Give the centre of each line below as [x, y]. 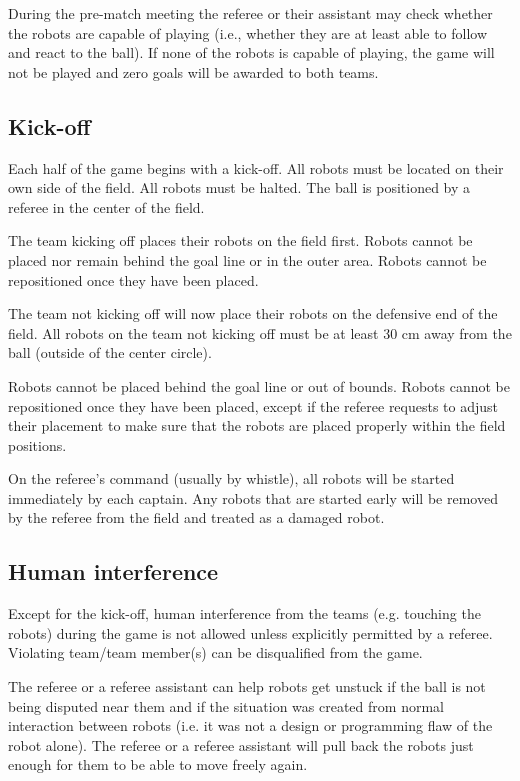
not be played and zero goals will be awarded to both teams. [193, 71]
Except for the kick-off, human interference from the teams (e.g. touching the [244, 613]
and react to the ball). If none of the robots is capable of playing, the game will [251, 52]
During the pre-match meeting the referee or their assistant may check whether [250, 13]
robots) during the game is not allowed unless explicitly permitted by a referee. [250, 632]
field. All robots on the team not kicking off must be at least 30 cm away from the [260, 332]
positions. [37, 444]
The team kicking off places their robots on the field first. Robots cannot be [240, 240]
